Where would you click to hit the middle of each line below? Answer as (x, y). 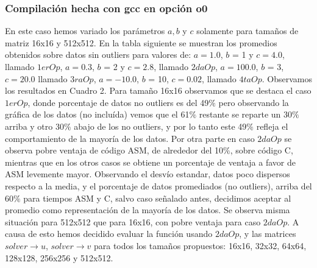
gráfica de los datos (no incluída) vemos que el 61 (97, 114)
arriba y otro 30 (34, 126)
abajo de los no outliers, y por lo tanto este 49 (160, 126)
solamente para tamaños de (248, 31)
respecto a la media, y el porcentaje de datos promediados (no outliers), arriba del (158, 185)
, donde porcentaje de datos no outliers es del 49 (118, 102)
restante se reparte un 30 (246, 114)
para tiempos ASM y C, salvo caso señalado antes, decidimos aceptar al (157, 198)
